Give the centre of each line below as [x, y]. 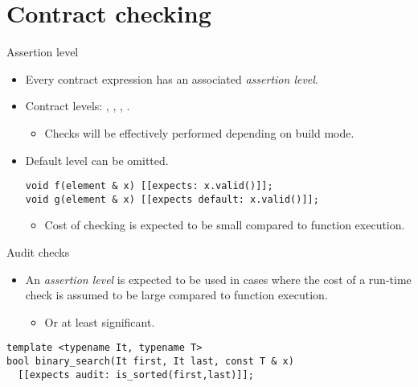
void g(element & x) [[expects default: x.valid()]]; [172, 199]
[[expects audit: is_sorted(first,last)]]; [136, 375]
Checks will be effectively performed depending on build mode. [199, 132]
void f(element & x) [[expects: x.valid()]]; [149, 186]
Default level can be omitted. [97, 160]
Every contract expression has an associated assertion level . [172, 78]
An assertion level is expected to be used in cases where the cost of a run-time [218, 279]
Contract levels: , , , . [78, 106]
